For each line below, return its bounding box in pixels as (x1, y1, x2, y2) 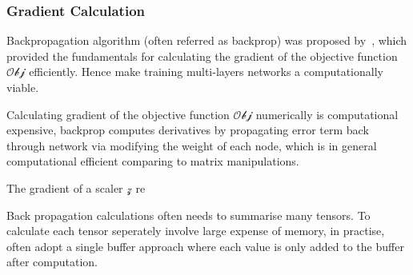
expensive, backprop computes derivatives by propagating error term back (6, 122, 369, 138)
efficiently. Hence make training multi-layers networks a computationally (29, 63, 383, 80)
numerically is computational (255, 106, 399, 122)
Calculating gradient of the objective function (6, 106, 230, 122)
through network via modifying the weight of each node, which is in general (6, 137, 377, 153)
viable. (6, 79, 39, 95)
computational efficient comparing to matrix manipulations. (6, 153, 299, 169)
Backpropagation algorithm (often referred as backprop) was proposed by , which (6, 32, 407, 49)
